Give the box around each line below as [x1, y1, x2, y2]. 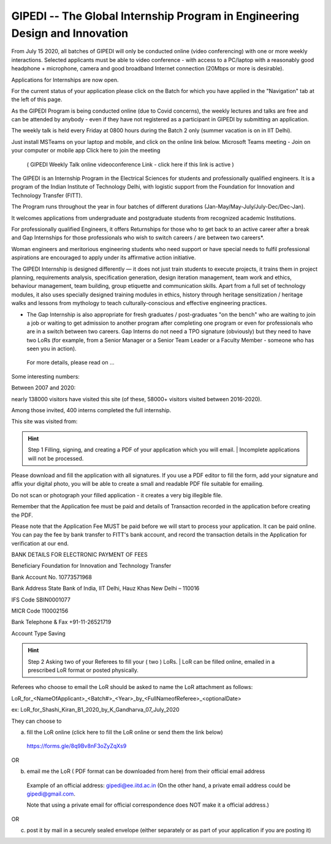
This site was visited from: [11, 418, 78, 425]
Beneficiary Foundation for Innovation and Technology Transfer [11, 562, 172, 570]
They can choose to [11, 717, 62, 725]
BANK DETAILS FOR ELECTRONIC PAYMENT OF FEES [11, 551, 148, 559]
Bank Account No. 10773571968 [11, 573, 92, 581]
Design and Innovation [11, 26, 129, 40]
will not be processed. [28, 454, 84, 462]
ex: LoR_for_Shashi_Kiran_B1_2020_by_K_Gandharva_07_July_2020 [11, 706, 180, 714]
